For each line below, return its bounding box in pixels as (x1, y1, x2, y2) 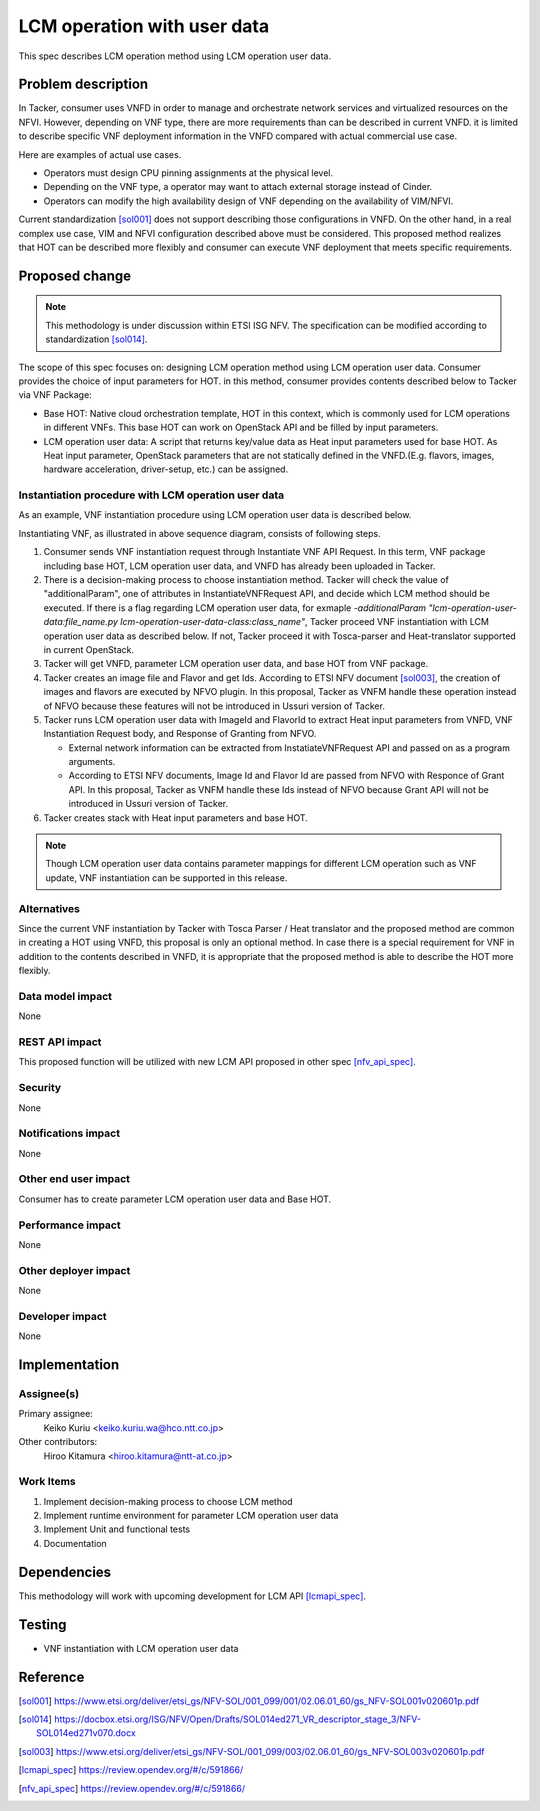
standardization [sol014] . (45, 333, 148, 345)
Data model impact (18, 989, 113, 1003)
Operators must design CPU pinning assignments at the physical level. (43, 167, 334, 179)
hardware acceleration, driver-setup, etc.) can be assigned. (43, 463, 289, 475)
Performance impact (18, 1218, 121, 1232)
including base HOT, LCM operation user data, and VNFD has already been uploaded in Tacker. (43, 560, 436, 572)
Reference (18, 1668, 85, 1685)
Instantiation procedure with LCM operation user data (18, 488, 285, 502)
